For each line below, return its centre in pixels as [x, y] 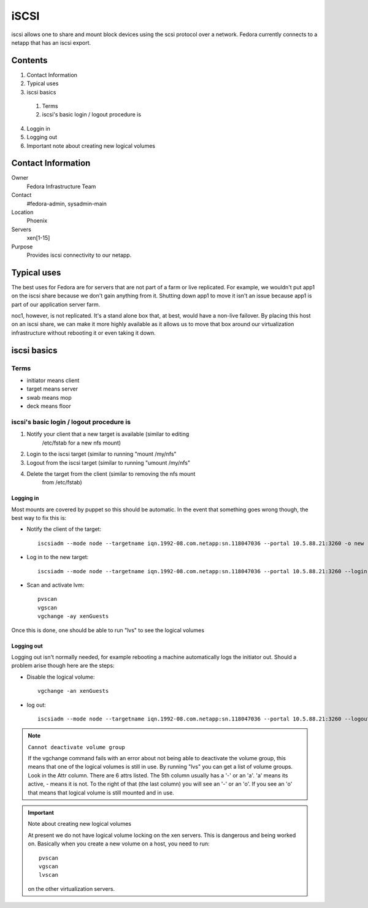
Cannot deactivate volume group [76, 747]
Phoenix [37, 221]
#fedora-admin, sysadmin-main [67, 204]
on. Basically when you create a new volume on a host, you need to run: [119, 844]
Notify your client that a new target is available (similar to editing [108, 434]
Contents [29, 60]
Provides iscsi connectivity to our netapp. [79, 255]
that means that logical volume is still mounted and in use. [101, 792]
